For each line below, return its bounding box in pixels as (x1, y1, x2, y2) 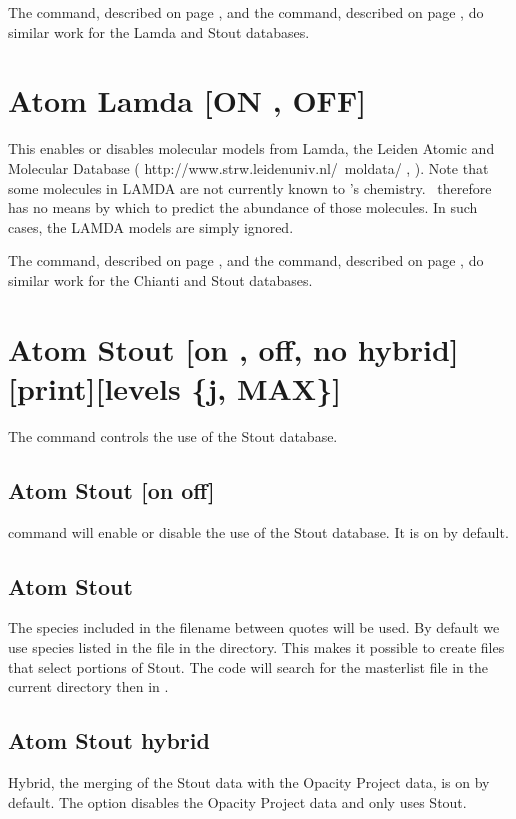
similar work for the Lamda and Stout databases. (8, 21, 310, 42)
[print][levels (8, 367, 181, 408)
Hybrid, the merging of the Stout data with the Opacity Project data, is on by (8, 771, 490, 792)
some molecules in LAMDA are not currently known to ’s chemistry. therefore (8, 177, 492, 198)
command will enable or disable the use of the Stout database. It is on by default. (8, 521, 509, 542)
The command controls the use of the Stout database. (8, 425, 338, 446)
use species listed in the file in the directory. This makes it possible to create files (8, 636, 505, 657)
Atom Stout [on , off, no (8, 328, 348, 369)
